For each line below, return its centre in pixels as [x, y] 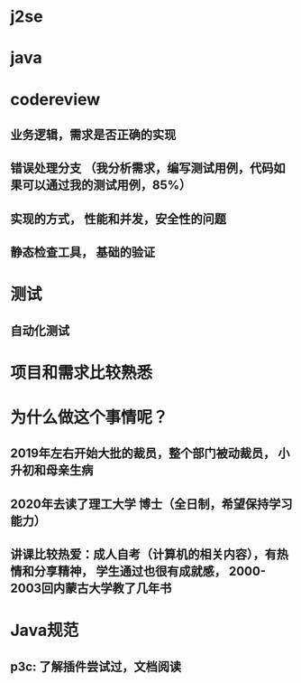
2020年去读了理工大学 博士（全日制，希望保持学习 [151, 504]
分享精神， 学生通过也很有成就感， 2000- [150, 571]
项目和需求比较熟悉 [82, 373]
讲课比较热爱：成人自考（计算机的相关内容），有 [144, 554]
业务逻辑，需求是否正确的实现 [93, 134]
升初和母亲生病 [52, 470]
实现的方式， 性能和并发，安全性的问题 [118, 219]
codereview [55, 99]
